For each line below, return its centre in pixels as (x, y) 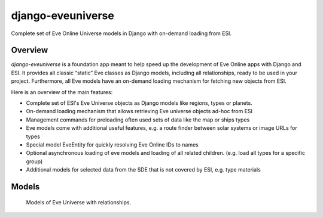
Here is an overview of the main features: (62, 92)
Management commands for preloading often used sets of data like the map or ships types (138, 120)
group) (34, 161)
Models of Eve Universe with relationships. (79, 202)
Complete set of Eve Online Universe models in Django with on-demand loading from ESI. (121, 33)
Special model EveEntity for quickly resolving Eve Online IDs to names (112, 144)
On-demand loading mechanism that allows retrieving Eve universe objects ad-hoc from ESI (139, 111)
